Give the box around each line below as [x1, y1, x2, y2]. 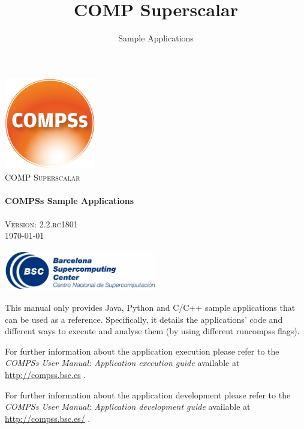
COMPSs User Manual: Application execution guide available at [5, 356, 240, 369]
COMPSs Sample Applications [5, 194, 134, 206]
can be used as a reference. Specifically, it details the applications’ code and [5, 313, 283, 325]
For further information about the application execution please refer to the [5, 344, 279, 357]
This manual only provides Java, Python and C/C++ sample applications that [5, 301, 296, 314]
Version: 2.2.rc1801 [5, 217, 78, 230]
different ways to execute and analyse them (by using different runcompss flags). [5, 325, 300, 337]
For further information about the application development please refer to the [5, 388, 291, 401]
